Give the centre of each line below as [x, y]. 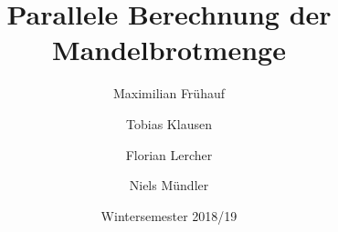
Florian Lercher [169, 154]
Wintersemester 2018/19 [169, 215]
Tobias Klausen [169, 123]
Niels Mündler [169, 185]
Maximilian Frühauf [169, 93]
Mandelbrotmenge [169, 50]
